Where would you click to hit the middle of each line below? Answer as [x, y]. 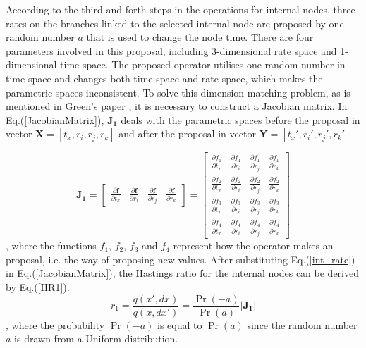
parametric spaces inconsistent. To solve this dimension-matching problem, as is [178, 92]
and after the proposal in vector [187, 133]
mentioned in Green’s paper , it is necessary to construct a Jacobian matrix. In [177, 106]
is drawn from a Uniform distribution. [96, 338]
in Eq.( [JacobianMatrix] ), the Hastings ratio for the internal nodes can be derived [183, 273]
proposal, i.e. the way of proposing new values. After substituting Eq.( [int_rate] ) [181, 259]
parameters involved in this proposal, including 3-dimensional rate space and [171, 50]
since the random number [302, 324]
